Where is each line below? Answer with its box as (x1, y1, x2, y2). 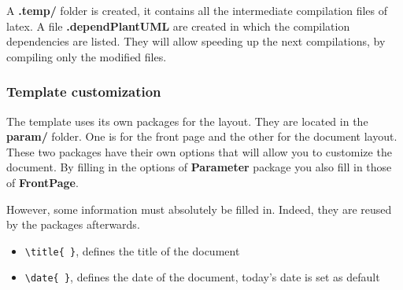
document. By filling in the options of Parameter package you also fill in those (6, 159, 392, 175)
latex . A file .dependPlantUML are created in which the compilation (6, 17, 350, 34)
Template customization (6, 82, 161, 101)
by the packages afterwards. (6, 216, 140, 233)
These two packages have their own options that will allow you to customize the (6, 143, 392, 160)
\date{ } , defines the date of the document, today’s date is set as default (24, 269, 380, 285)
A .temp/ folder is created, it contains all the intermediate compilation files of (6, 2, 388, 18)
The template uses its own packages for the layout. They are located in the (6, 112, 368, 129)
